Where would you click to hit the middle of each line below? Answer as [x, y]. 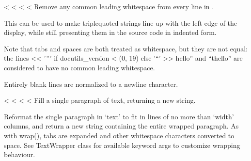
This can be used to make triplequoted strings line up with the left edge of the [121, 23]
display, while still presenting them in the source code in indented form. [110, 32]
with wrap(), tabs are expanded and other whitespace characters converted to [119, 135]
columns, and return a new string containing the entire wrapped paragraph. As [121, 126]
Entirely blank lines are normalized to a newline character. [91, 84]
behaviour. [20, 154]
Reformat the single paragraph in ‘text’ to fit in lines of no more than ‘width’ [119, 116]
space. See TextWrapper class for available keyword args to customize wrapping [122, 145]
